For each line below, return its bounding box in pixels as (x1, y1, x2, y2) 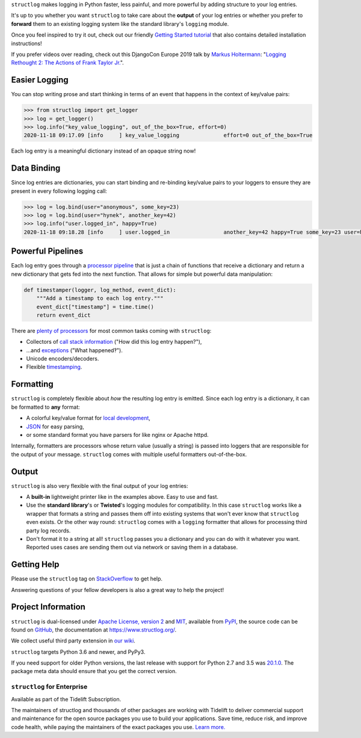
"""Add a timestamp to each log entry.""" (36, 295, 164, 302)
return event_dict (36, 311, 91, 319)
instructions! (11, 40, 42, 47)
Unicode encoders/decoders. (26, 355, 99, 362)
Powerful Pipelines (11, 246, 84, 257)
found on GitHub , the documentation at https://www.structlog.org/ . (11, 626, 177, 633)
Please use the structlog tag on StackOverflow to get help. (11, 575, 162, 582)
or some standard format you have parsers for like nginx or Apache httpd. (26, 431, 209, 438)
